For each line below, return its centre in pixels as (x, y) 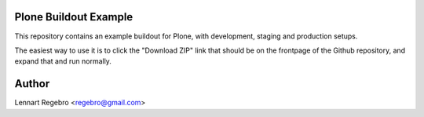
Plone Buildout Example (74, 17)
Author (32, 84)
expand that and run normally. (63, 61)
